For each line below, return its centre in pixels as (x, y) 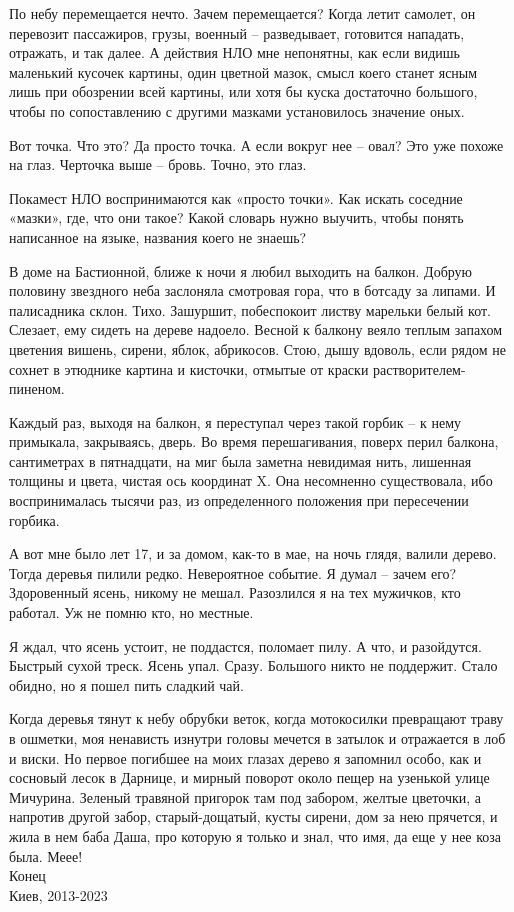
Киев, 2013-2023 (58, 894)
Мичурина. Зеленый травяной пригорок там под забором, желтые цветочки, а (245, 796)
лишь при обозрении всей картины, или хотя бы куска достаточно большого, (243, 91)
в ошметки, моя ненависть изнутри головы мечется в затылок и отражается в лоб (257, 738)
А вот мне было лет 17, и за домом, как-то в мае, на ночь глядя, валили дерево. (253, 553)
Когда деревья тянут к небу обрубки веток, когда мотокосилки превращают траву (256, 718)
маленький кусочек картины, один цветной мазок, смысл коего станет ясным (243, 71)
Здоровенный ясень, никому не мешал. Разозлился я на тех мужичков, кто (235, 592)
